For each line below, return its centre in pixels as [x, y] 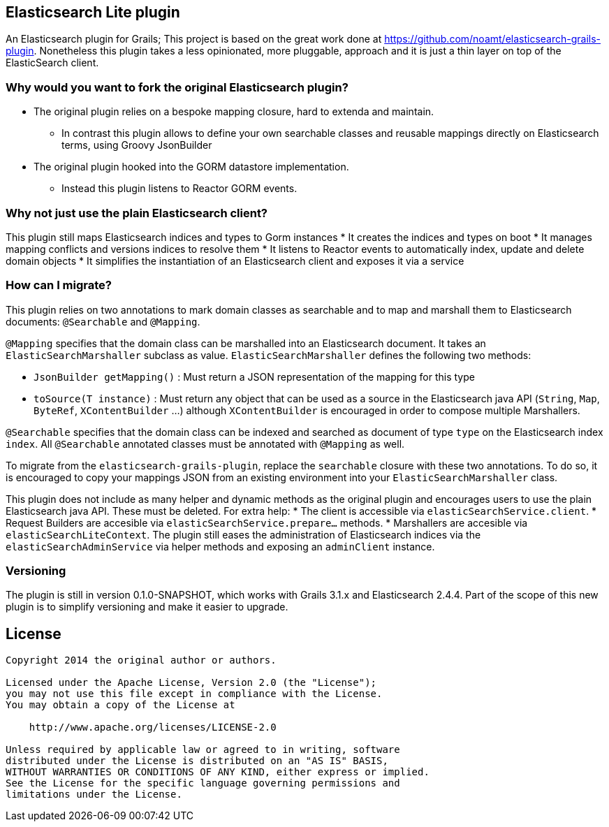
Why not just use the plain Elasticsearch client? [137, 213]
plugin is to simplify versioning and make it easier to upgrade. [147, 607]
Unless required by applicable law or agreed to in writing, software [203, 750]
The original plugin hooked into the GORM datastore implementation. [191, 167]
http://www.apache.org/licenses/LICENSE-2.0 [153, 727]
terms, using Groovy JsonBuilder [137, 145]
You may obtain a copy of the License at [120, 705]
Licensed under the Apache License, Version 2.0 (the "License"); [191, 683]
